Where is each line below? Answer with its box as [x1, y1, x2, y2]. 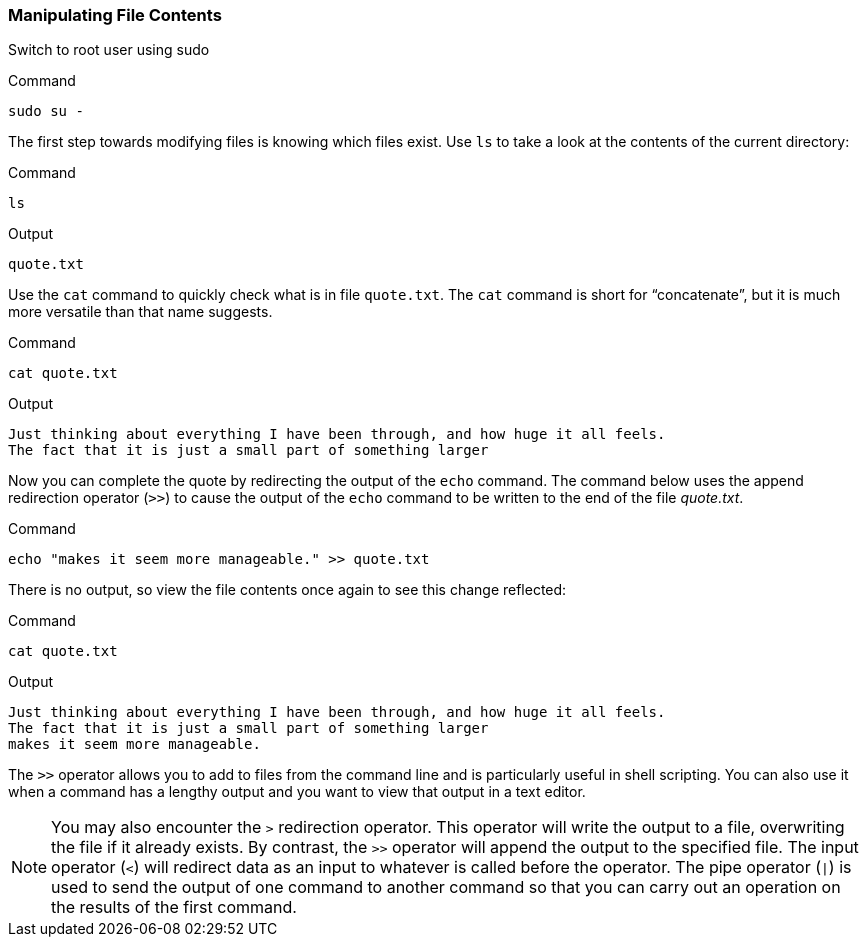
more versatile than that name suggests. [8, 303, 273, 321]
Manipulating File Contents [8, 5, 222, 25]
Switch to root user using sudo [8, 41, 210, 59]
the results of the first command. [51, 897, 297, 918]
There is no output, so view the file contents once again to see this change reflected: [8, 581, 567, 599]
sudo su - [8, 103, 84, 120]
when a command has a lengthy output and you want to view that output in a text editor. [8, 783, 586, 801]
